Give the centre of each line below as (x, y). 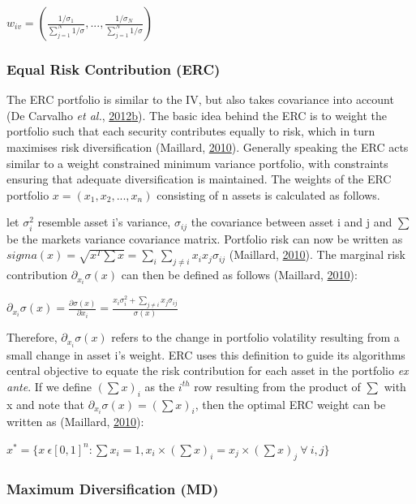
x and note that (46, 404)
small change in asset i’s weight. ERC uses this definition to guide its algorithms (206, 354)
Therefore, (32, 337)
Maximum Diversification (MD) (113, 488)
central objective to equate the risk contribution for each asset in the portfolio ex (208, 370)
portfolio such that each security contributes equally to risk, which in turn (191, 131)
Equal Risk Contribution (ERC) (114, 69)
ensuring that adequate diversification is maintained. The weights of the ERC (199, 179)
